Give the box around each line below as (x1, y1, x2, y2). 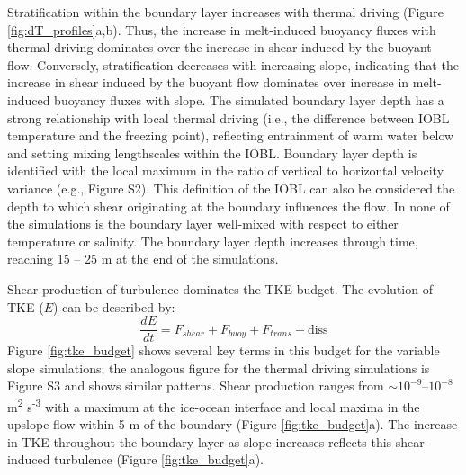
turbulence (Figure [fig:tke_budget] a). (54, 450, 264, 469)
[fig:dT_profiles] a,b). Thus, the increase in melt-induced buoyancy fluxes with (7, 20, 436, 39)
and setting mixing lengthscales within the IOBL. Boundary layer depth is (7, 143, 417, 162)
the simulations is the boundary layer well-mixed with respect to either (7, 214, 399, 233)
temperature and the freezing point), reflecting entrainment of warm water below (7, 126, 454, 145)
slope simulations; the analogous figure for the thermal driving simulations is (7, 358, 430, 377)
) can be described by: (53, 297, 175, 316)
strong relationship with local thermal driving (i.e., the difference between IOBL (7, 108, 450, 127)
